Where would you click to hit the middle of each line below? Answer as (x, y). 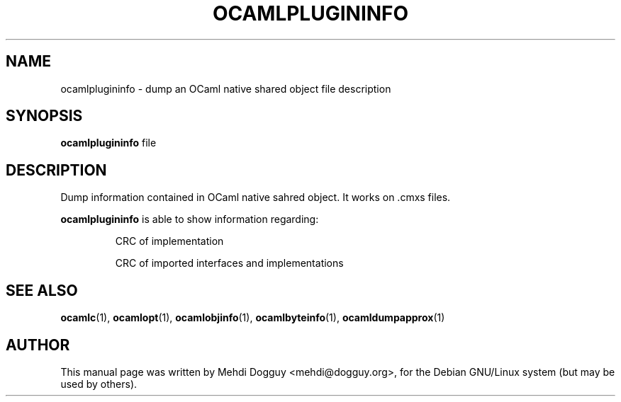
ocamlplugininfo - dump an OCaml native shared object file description (226, 88)
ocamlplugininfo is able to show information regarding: (190, 219)
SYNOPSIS (44, 116)
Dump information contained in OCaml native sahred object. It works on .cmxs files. (256, 197)
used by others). (99, 384)
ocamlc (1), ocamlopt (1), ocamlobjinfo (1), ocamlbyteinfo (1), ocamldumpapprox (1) (253, 318)
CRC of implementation (169, 241)
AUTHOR (38, 345)
